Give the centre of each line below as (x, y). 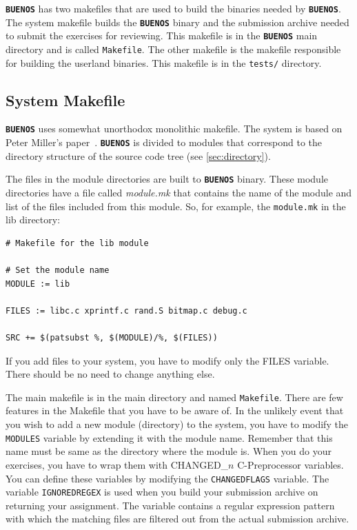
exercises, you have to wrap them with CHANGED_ (117, 464)
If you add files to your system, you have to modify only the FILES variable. (167, 360)
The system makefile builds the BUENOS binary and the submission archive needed (177, 22)
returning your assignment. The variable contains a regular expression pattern (170, 505)
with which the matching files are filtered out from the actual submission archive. (177, 519)
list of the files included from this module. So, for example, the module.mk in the (176, 206)
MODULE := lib (38, 284)
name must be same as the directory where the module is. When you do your (169, 451)
